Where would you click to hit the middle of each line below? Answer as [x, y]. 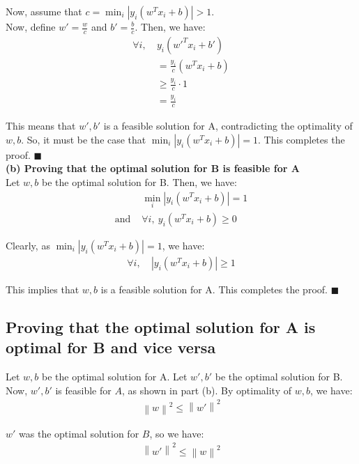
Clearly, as [28, 245]
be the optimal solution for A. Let [115, 377]
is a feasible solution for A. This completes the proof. [214, 289]
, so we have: [177, 433]
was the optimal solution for [79, 433]
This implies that [43, 289]
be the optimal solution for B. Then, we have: [139, 181]
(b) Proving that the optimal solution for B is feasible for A [153, 168]
